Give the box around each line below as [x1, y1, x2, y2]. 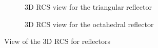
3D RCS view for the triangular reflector [25, 2, 152, 12]
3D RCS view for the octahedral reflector [25, 18, 154, 29]
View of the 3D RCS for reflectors [4, 36, 111, 46]
